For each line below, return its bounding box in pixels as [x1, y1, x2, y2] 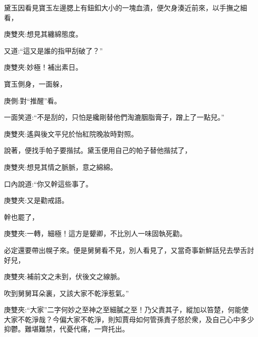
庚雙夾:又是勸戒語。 [4, 195, 68, 205]
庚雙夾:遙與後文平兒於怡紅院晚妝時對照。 [4, 128, 138, 139]
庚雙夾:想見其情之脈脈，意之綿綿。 [4, 161, 117, 172]
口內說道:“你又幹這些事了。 [4, 178, 93, 189]
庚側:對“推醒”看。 [4, 95, 62, 105]
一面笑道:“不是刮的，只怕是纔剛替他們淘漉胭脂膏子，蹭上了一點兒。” [4, 112, 225, 122]
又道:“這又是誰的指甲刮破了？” [4, 45, 103, 55]
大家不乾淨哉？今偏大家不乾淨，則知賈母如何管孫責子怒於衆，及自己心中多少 [4, 314, 254, 324]
